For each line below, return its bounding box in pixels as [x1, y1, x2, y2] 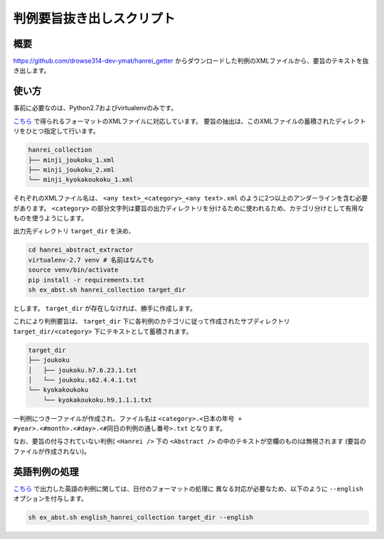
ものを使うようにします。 [13, 214, 88, 223]
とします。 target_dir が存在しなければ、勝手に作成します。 [13, 304, 197, 312]
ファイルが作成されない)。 [13, 447, 91, 455]
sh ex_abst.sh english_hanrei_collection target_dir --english [28, 513, 254, 522]
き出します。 [13, 66, 50, 75]
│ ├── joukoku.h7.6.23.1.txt [28, 366, 138, 374]
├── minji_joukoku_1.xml [28, 156, 115, 164]
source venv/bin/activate [28, 266, 119, 274]
